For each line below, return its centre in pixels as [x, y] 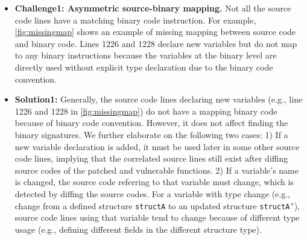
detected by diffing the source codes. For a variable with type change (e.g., [153, 193]
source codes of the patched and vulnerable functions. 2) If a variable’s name [157, 170]
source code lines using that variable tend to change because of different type [157, 217]
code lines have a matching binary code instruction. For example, [135, 20]
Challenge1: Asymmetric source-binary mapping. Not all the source [153, 8]
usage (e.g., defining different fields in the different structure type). [138, 229]
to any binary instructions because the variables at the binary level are [146, 55]
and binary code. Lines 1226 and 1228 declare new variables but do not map [156, 43]
